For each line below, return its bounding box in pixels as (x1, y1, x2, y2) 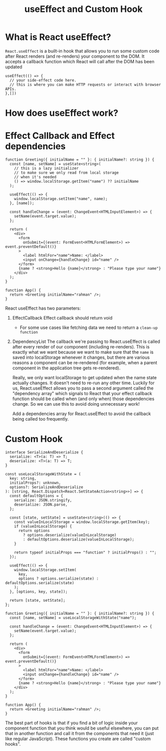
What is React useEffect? (5, 31, 111, 43)
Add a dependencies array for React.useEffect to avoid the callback (12, 411, 151, 417)
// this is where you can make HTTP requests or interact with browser (9, 82, 162, 87)
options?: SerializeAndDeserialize (9, 485, 83, 490)
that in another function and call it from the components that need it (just (5, 731, 154, 736)
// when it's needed (14, 175, 57, 180)
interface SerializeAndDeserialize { (5, 450, 83, 455)
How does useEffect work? (5, 107, 118, 119)
